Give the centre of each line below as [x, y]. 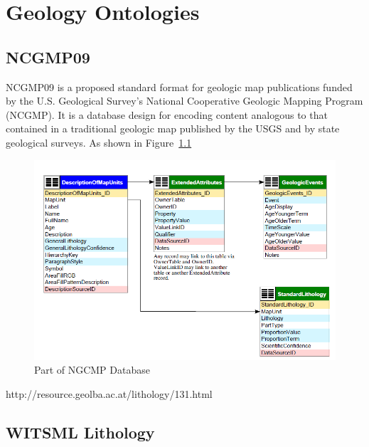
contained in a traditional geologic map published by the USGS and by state [173, 128]
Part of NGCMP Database [92, 370]
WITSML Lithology [80, 432]
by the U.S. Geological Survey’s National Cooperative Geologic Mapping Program [184, 101]
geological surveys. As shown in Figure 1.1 [99, 142]
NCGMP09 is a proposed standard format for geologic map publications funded [179, 86]
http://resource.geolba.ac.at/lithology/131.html [109, 394]
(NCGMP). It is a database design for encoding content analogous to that [167, 114]
